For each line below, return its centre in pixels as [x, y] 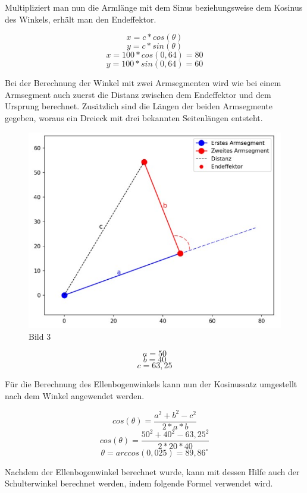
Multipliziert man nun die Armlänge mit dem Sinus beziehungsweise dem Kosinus [154, 7]
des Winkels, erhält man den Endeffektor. [81, 19]
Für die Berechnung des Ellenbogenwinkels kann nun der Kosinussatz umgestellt [151, 384]
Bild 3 [40, 336]
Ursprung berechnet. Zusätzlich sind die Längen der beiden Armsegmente [139, 106]
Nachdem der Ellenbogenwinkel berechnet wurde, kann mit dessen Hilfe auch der [152, 471]
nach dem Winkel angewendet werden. [75, 395]
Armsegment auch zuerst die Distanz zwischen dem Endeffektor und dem [138, 94]
